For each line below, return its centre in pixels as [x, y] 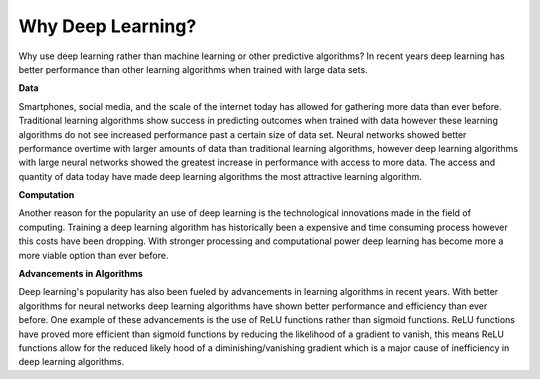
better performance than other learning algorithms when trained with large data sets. [193, 69]
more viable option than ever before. [93, 255]
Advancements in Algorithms [81, 274]
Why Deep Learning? [107, 26]
